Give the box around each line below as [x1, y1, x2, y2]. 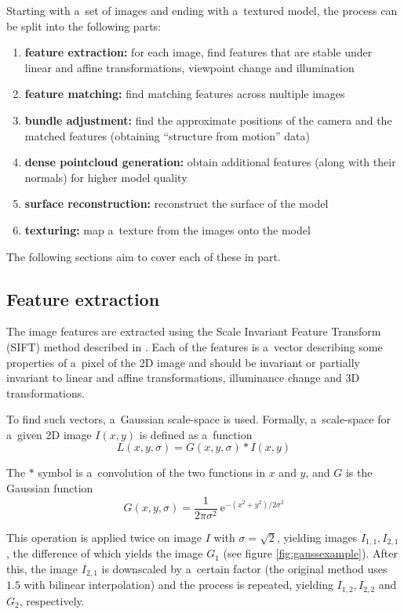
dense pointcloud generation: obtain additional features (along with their [24, 154, 396, 170]
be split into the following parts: [6, 17, 161, 34]
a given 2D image [6, 426, 92, 442]
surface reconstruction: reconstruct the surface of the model [24, 195, 329, 212]
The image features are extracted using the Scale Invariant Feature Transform [6, 323, 381, 340]
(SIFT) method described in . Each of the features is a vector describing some [6, 338, 383, 354]
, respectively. [19, 592, 85, 609]
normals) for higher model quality [24, 169, 187, 185]
